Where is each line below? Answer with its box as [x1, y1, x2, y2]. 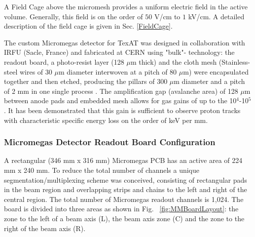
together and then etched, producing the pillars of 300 [4, 76, 168, 86]
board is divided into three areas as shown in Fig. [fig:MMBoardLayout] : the [4, 203, 239, 214]
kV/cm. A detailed [188, 11, 245, 21]
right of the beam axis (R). [4, 223, 86, 233]
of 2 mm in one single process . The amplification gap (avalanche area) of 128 [4, 85, 238, 96]
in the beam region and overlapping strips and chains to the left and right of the [4, 184, 247, 195]
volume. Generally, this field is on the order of [4, 11, 143, 21]
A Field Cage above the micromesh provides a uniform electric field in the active [4, 1, 248, 11]
